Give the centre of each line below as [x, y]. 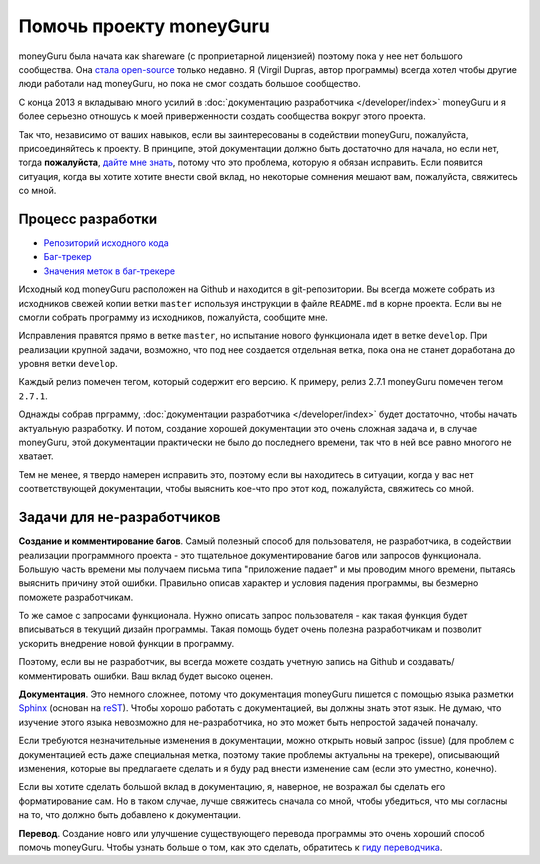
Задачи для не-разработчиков [119, 517]
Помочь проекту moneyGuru [144, 26]
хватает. [36, 456]
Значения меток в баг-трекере [109, 271]
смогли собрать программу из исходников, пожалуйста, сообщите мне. [173, 317]
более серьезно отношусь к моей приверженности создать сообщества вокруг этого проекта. [222, 116]
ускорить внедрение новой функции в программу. [126, 643]
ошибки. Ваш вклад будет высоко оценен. [183, 676]
